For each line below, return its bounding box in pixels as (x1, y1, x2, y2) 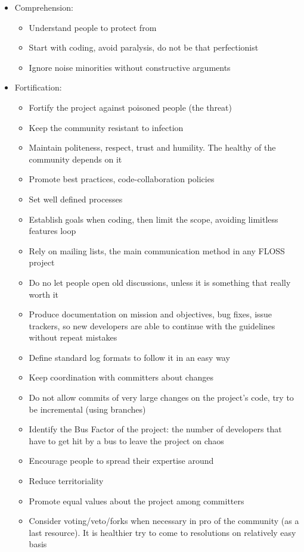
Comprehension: (14, 1, 73, 13)
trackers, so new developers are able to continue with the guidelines (29, 319, 275, 332)
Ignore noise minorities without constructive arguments (29, 61, 231, 73)
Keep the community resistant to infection (29, 121, 184, 133)
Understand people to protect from (29, 21, 157, 33)
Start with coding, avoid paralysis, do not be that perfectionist (29, 41, 259, 54)
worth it (29, 288, 59, 300)
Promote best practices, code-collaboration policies (29, 173, 215, 185)
